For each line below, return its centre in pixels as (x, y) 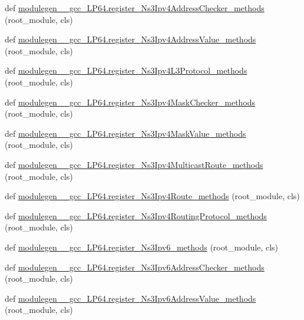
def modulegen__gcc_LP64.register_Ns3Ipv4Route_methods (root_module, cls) (152, 196)
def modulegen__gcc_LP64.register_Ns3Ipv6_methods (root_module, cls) (142, 247)
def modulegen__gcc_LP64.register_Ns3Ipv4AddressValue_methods (130, 39)
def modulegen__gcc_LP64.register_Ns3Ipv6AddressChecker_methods (135, 267)
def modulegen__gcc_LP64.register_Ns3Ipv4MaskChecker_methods (130, 102)
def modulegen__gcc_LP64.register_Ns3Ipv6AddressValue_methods (130, 298)
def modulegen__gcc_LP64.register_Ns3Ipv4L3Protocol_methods (126, 70)
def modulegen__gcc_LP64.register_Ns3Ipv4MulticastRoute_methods (134, 164)
